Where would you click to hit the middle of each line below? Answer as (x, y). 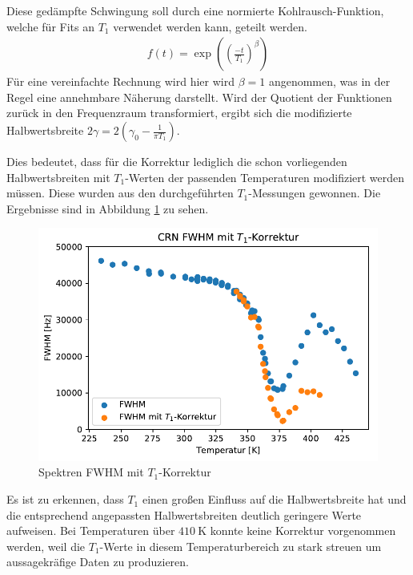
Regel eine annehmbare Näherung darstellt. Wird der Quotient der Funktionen (199, 97)
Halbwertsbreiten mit (58, 177)
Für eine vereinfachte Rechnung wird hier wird (120, 81)
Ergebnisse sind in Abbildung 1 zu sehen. (108, 208)
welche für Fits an (50, 26)
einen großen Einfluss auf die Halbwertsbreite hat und (274, 499)
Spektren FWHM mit (91, 472)
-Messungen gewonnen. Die (315, 193)
